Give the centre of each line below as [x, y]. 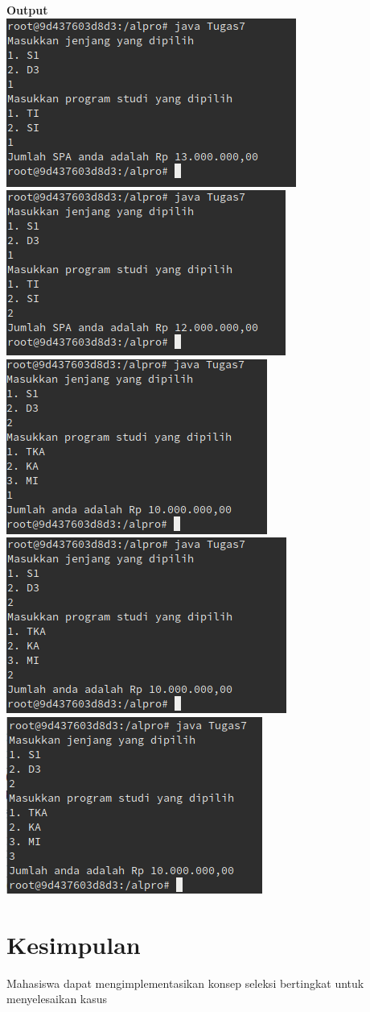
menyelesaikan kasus [57, 999]
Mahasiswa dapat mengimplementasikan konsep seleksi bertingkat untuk [185, 983]
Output [27, 10]
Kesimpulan [74, 944]
